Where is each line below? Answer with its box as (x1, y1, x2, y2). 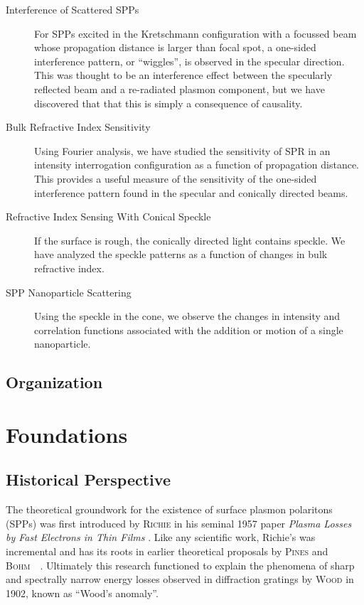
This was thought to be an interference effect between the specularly (34, 68, 333, 82)
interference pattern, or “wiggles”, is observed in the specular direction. (34, 53, 345, 68)
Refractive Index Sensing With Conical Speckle (6, 209, 211, 224)
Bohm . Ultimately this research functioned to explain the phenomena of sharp (6, 557, 355, 572)
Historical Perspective (6, 469, 171, 491)
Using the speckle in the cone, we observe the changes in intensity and (34, 309, 341, 323)
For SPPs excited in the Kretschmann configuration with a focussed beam (34, 26, 357, 41)
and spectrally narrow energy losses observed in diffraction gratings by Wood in (6, 572, 354, 587)
